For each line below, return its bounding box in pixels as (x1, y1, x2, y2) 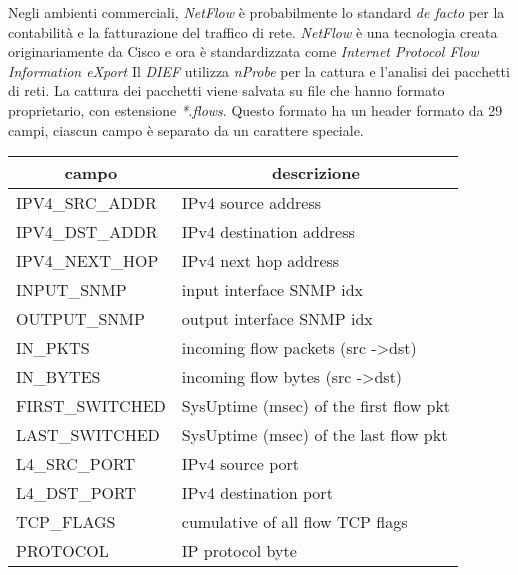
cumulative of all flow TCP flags (181, 510, 408, 534)
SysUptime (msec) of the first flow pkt (181, 394, 451, 418)
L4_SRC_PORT (16, 452, 136, 476)
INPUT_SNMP (16, 278, 127, 302)
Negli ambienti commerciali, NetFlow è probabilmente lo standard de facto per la (8, 2, 505, 22)
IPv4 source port (181, 452, 300, 476)
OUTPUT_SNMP (16, 307, 145, 331)
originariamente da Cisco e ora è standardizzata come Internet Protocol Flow (8, 41, 479, 62)
